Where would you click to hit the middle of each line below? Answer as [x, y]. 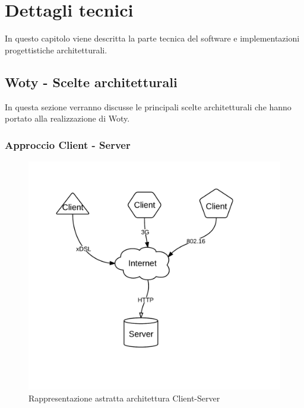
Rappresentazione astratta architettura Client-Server [124, 398]
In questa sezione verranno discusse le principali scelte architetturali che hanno [148, 106]
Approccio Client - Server [68, 144]
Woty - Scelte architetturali [91, 82]
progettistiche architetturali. [56, 50]
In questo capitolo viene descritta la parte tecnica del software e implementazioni [152, 38]
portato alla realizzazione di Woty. [67, 118]
